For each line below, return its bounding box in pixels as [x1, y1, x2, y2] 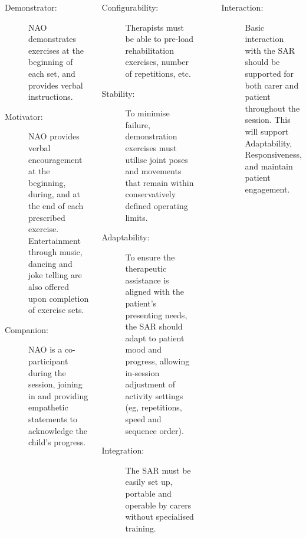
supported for [245, 67, 294, 79]
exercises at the [28, 44, 84, 56]
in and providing [28, 389, 88, 402]
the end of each [28, 199, 84, 211]
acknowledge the [28, 424, 87, 436]
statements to [28, 413, 77, 425]
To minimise [125, 107, 170, 119]
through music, [28, 246, 83, 258]
